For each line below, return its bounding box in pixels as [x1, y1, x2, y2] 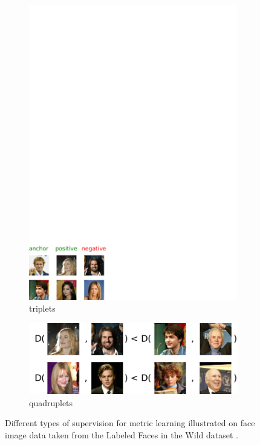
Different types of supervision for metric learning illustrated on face [5, 417, 255, 429]
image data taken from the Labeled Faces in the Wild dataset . [5, 428, 238, 441]
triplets [29, 302, 56, 315]
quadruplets [29, 396, 73, 409]
